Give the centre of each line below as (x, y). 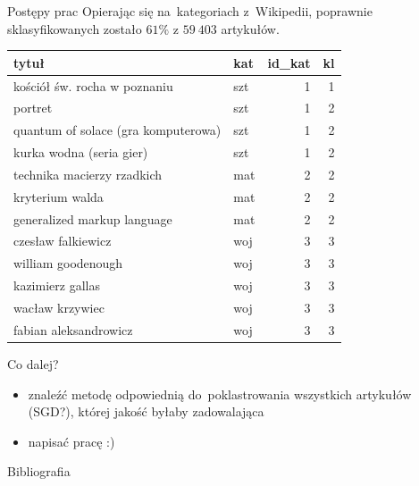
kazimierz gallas (57, 285)
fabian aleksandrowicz (73, 329)
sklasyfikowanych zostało (75, 28)
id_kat (289, 62)
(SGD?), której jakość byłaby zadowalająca (146, 411)
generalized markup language (93, 218)
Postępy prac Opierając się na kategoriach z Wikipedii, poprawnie (190, 11)
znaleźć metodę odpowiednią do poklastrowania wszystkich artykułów (220, 394)
